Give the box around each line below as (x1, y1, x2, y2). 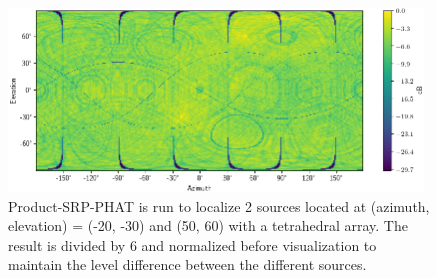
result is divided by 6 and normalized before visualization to (8, 234, 377, 255)
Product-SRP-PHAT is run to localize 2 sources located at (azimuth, (8, 195, 430, 216)
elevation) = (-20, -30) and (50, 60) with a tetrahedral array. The (8, 215, 408, 236)
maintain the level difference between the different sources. (8, 254, 367, 275)
